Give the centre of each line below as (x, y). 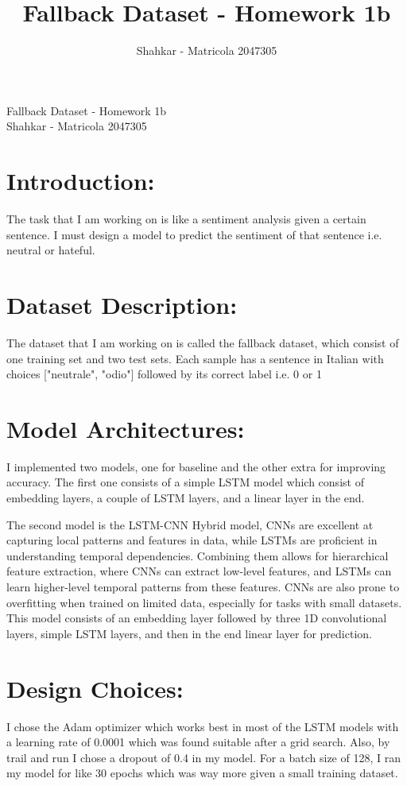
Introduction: (81, 181)
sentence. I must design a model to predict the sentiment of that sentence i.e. (194, 234)
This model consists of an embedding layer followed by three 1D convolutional (197, 618)
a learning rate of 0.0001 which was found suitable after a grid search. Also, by (198, 742)
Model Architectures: (126, 428)
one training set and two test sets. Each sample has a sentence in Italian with (195, 358)
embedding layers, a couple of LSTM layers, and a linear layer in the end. (186, 498)
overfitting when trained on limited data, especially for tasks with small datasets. (204, 602)
